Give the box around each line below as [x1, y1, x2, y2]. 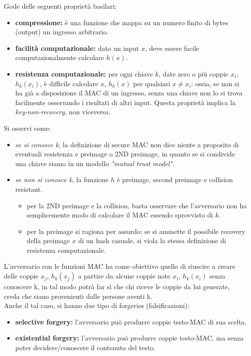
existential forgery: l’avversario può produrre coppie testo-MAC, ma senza [15, 333, 244, 343]
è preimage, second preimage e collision [117, 174, 233, 185]
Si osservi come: [4, 123, 51, 133]
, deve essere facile [145, 43, 199, 53]
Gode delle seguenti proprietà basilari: [4, 1, 117, 11]
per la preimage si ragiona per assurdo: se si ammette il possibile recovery [27, 226, 246, 236]
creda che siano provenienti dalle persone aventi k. [4, 291, 153, 301]
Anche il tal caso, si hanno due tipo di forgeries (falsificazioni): [4, 300, 190, 310]
